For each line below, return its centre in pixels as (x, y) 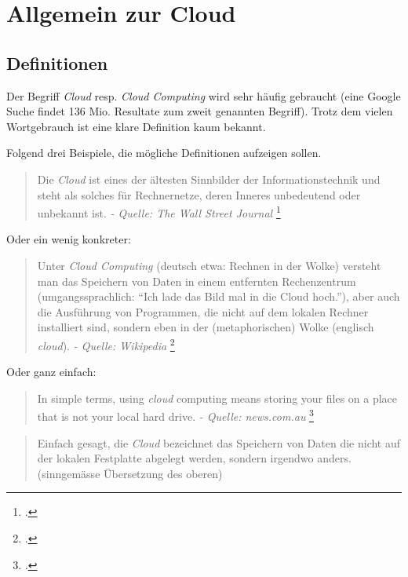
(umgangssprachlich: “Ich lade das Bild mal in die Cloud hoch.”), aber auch (219, 296)
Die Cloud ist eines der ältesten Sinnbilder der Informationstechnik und (209, 179)
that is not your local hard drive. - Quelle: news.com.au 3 (175, 415)
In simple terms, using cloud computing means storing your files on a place (217, 398)
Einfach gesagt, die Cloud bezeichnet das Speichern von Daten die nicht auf (219, 442)
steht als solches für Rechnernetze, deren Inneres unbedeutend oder (199, 194)
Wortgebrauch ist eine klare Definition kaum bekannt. (136, 126)
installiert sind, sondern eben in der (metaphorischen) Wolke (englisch (206, 327)
